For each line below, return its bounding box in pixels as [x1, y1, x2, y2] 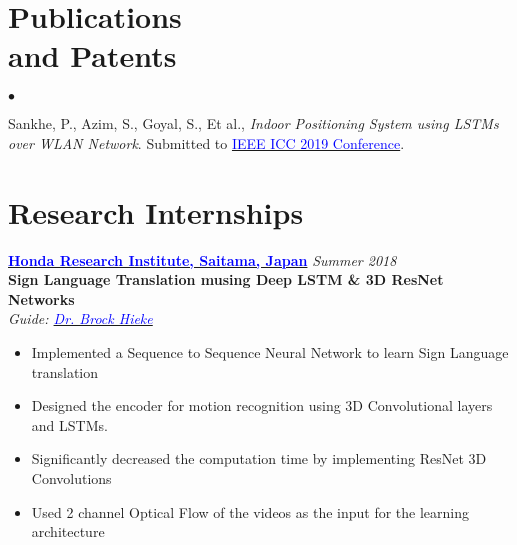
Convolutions [31, 467, 112, 488]
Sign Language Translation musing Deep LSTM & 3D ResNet [8, 269, 444, 290]
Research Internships [8, 191, 304, 232]
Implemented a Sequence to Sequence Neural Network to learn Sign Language [31, 342, 509, 362]
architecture [31, 521, 105, 542]
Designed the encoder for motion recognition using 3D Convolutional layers [31, 395, 493, 416]
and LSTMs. [31, 414, 108, 435]
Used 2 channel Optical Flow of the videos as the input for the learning [31, 501, 470, 522]
